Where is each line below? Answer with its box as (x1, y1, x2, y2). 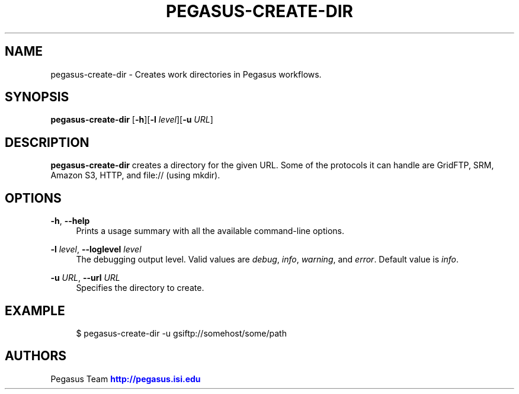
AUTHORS (5, 348, 67, 364)
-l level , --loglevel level (50, 244, 142, 255)
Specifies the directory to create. (76, 283, 204, 293)
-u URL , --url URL (50, 273, 120, 283)
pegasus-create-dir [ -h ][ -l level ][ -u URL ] (50, 114, 213, 125)
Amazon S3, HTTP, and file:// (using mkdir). (50, 170, 220, 181)
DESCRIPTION (5, 134, 89, 150)
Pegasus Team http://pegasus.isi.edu (50, 373, 201, 384)
